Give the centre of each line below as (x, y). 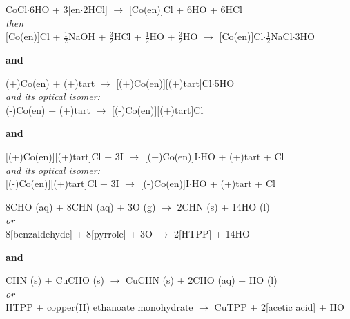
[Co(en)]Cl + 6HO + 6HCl (185, 9)
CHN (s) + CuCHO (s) (55, 280)
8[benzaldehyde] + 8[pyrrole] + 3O (79, 233)
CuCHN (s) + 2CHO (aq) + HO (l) (201, 280)
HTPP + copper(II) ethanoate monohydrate (99, 307)
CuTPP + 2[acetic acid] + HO (279, 307)
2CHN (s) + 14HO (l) (223, 206)
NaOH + (87, 36)
